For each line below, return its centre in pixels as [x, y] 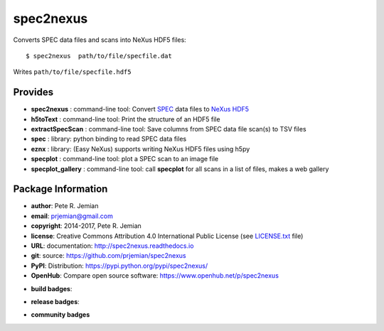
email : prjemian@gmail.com [72, 216]
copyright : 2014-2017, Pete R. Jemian [86, 226]
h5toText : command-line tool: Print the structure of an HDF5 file [126, 119]
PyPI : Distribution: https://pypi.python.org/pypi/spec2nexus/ [119, 266]
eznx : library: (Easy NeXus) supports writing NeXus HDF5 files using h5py [140, 148]
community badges [60, 315]
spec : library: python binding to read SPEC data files [109, 139]
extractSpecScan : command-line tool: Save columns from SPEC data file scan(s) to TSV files [169, 129]
